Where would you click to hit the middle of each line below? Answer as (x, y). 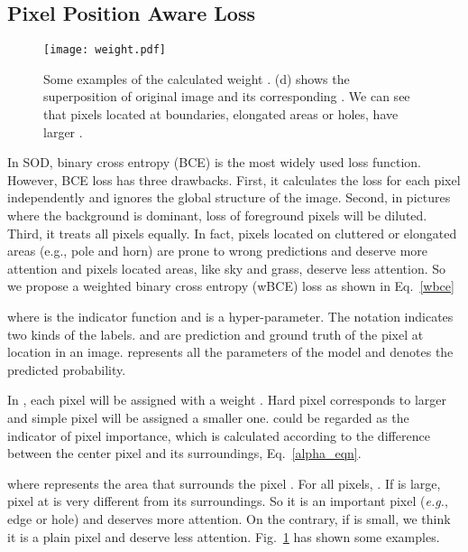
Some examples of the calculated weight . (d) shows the (197, 78)
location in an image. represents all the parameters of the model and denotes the (230, 352)
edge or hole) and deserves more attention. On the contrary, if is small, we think (229, 518)
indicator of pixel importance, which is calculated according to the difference (219, 435)
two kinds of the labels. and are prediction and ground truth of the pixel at (216, 334)
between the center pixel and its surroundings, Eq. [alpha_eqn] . (184, 453)
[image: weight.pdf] (105, 50)
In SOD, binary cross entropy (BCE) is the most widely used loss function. (214, 162)
